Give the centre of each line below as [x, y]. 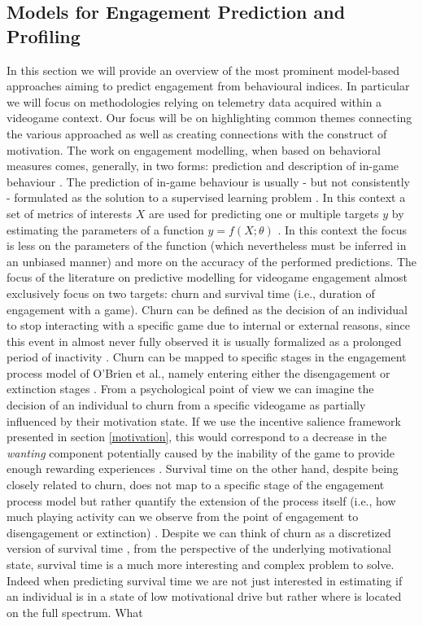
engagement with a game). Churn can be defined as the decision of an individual [207, 309]
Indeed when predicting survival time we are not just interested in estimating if [205, 580]
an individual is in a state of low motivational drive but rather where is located [204, 596]
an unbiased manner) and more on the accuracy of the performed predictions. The [212, 261]
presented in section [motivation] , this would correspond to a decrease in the [197, 437]
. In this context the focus [342, 229]
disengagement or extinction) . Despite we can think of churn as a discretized [199, 532]
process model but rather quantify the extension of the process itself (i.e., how [201, 500]
